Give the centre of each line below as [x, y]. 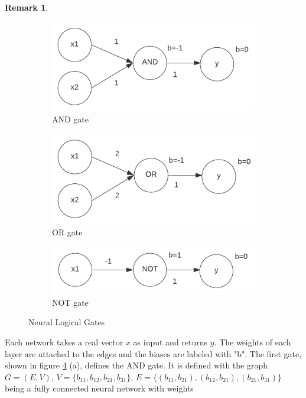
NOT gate [70, 302]
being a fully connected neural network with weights [99, 388]
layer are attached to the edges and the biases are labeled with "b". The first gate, [153, 353]
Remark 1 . [27, 7]
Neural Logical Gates [67, 322]
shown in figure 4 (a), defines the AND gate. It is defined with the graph [136, 365]
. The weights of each [253, 342]
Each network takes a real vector [64, 342]
